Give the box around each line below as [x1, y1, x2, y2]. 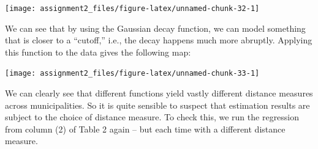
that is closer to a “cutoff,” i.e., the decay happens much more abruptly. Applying [5, 34, 312, 46]
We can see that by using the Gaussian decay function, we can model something [5, 21, 306, 34]
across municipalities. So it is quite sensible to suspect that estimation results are [5, 98, 310, 111]
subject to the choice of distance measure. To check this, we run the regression [5, 111, 300, 123]
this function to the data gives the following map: [5, 45, 191, 58]
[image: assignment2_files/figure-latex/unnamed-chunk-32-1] [5, 4, 260, 13]
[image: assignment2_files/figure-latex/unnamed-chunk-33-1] [5, 69, 260, 78]
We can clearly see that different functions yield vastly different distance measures [5, 87, 313, 100]
